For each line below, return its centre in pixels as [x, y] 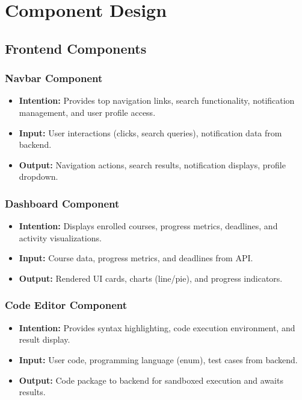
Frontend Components [76, 48]
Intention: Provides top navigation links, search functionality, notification [157, 100]
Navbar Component [54, 78]
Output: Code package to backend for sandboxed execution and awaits [151, 380]
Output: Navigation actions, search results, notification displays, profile [152, 164]
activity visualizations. [60, 237]
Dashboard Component [62, 203]
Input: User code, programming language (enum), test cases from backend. [158, 359]
